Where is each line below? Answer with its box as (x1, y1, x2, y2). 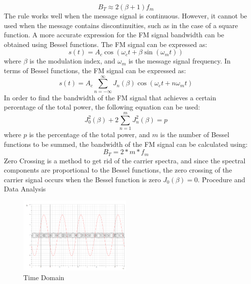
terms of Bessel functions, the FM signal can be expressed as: (4, 65, 186, 75)
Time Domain (23, 272, 64, 282)
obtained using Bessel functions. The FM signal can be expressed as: (4, 39, 207, 49)
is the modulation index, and (30, 56, 115, 66)
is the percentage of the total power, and (29, 129, 150, 140)
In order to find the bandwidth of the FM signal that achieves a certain (4, 92, 216, 102)
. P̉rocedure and (198, 174, 246, 184)
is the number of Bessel (160, 129, 230, 140)
